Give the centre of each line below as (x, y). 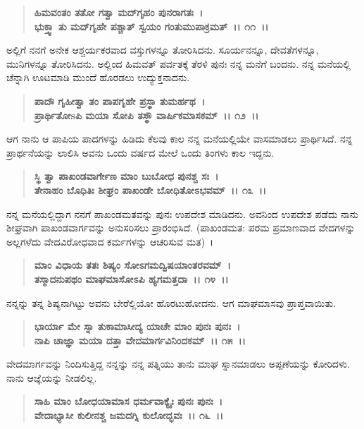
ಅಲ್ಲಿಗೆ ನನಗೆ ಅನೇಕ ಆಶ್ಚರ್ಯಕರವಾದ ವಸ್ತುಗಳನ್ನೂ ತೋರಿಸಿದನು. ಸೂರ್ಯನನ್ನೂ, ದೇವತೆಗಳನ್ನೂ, (163, 50)
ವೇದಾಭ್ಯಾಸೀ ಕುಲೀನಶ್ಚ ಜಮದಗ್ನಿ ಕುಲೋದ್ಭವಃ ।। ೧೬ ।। (129, 415)
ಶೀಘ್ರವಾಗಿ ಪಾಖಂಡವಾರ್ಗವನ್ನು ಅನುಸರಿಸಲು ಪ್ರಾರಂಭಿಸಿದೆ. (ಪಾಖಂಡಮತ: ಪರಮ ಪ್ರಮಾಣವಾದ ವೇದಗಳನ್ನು (181, 228)
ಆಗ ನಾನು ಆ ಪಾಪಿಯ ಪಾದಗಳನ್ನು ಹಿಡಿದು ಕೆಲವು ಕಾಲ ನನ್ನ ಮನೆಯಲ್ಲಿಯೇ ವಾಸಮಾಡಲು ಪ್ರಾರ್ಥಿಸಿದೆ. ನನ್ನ (180, 139)
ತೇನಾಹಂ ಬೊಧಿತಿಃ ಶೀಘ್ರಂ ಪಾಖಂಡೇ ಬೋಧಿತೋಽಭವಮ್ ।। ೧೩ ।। (150, 189)
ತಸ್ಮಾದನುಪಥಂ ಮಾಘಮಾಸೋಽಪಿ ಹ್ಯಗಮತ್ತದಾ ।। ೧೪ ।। (131, 278)
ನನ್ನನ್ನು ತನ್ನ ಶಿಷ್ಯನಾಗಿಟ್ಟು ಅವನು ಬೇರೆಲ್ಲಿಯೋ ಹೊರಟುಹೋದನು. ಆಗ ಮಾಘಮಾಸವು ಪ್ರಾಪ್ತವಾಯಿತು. (171, 302)
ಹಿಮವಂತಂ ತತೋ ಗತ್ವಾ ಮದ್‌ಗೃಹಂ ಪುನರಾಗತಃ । (119, 12)
